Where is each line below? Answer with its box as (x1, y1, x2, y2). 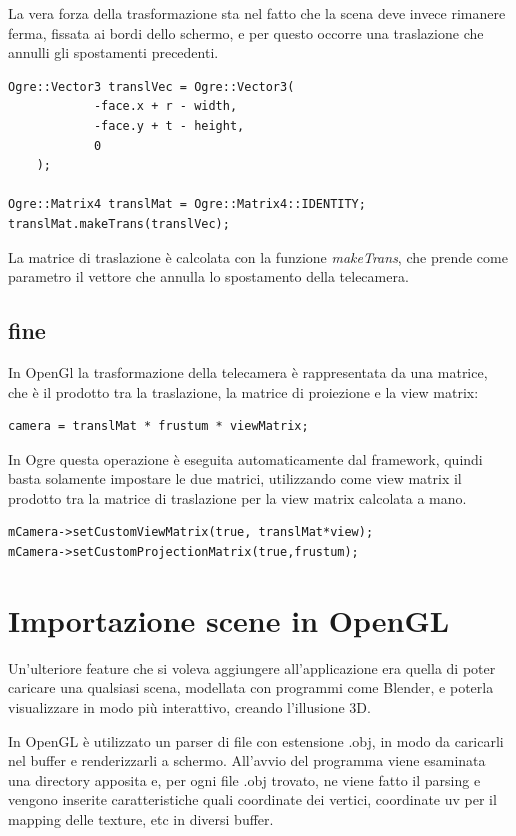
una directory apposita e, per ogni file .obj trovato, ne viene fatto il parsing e (8, 769, 481, 790)
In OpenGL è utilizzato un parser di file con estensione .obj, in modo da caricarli (8, 730, 504, 751)
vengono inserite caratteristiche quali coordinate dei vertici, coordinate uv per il (8, 789, 497, 810)
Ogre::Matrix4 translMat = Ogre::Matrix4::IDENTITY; (8, 197, 366, 212)
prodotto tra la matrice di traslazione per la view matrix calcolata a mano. (8, 487, 467, 508)
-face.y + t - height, (93, 118, 245, 133)
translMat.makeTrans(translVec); (8, 216, 230, 231)
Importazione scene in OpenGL (8, 599, 450, 640)
